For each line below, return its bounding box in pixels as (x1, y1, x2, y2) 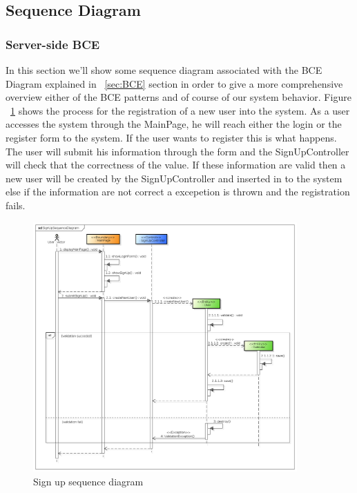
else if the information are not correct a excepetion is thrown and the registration (6, 184, 350, 199)
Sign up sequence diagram (33, 474, 144, 488)
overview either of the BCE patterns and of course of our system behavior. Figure (6, 90, 351, 104)
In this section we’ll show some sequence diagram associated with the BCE (6, 63, 322, 77)
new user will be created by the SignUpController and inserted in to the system (6, 171, 342, 185)
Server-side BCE (6, 35, 100, 52)
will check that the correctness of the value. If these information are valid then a (6, 157, 346, 172)
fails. (6, 197, 26, 212)
